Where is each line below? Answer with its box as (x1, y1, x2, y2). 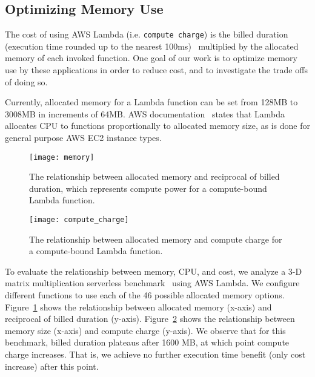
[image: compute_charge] (29, 215, 129, 225)
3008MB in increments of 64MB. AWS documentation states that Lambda (5, 107, 285, 120)
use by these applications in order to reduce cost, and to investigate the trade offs (5, 64, 308, 76)
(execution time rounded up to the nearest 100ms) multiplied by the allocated (5, 39, 299, 52)
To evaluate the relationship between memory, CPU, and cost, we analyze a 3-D (5, 264, 302, 277)
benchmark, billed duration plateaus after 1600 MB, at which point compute (5, 336, 290, 349)
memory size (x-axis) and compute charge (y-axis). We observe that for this (5, 324, 286, 336)
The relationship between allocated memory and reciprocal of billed (29, 170, 280, 183)
